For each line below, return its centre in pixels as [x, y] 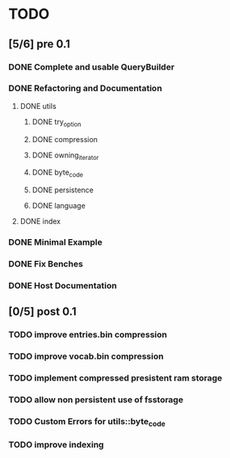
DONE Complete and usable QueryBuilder [92, 67]
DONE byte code [57, 173]
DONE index [40, 221]
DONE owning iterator [65, 156]
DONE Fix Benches [46, 264]
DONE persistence [63, 190]
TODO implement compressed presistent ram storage [115, 378]
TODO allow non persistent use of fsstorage [96, 400]
